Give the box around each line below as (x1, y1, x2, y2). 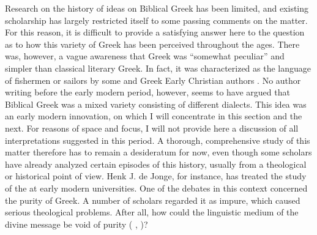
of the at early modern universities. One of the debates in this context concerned (5, 181, 308, 194)
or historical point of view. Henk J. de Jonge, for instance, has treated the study (5, 170, 307, 182)
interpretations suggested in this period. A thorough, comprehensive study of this (5, 133, 310, 146)
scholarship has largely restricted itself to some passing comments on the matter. (5, 13, 308, 26)
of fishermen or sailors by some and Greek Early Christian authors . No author (5, 73, 301, 86)
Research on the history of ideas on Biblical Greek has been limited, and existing (5, 2, 309, 14)
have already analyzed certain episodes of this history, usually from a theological (5, 157, 307, 170)
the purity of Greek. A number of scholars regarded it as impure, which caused (5, 193, 300, 206)
